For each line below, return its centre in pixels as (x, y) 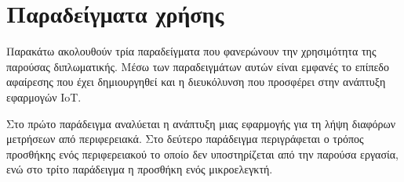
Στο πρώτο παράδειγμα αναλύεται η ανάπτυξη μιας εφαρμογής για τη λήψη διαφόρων (201, 123)
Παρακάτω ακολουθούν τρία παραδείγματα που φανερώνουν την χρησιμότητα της (191, 51)
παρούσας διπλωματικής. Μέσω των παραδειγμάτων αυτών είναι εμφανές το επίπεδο (198, 66)
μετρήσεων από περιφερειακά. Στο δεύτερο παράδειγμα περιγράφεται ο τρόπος (185, 139)
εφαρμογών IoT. (44, 96)
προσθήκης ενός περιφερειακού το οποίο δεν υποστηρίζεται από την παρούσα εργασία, (202, 153)
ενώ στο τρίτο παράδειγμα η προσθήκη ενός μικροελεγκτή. (140, 169)
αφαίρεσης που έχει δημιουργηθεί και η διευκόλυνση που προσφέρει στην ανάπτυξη (196, 82)
